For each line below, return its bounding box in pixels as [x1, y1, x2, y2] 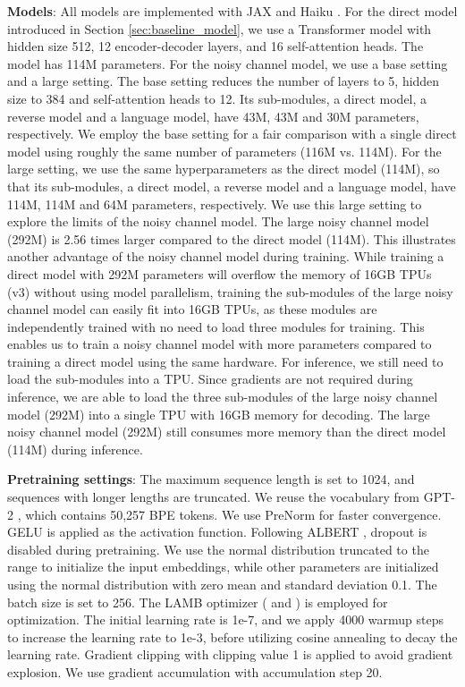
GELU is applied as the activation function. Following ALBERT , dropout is [7, 522, 427, 541]
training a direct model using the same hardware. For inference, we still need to [7, 352, 444, 370]
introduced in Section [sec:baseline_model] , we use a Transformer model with [7, 19, 432, 38]
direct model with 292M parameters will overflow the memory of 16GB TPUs [7, 264, 432, 283]
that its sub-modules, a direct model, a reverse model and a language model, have [7, 176, 456, 195]
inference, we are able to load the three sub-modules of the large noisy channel [7, 387, 438, 406]
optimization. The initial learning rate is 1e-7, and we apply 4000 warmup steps [7, 610, 444, 629]
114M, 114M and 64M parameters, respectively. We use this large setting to [7, 194, 422, 213]
